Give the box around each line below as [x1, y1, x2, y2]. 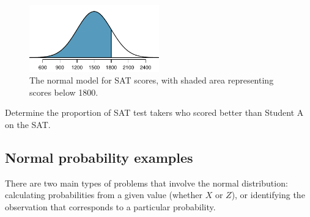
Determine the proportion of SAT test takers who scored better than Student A [5, 106, 304, 119]
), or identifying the [231, 188, 305, 201]
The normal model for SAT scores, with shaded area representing [29, 74, 274, 87]
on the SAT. [5, 118, 51, 131]
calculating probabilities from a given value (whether [5, 188, 202, 201]
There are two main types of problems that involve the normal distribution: [5, 176, 288, 189]
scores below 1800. [29, 85, 98, 98]
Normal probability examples [5, 148, 193, 167]
